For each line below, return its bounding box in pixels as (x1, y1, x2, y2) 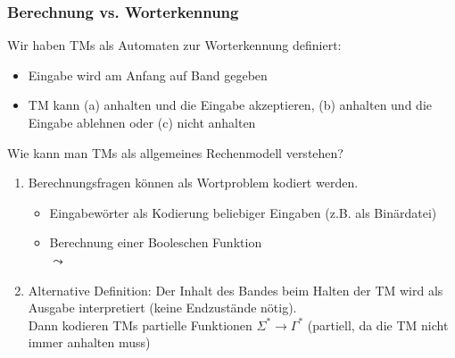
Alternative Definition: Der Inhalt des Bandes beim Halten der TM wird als (28, 280, 443, 299)
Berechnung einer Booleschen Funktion (49, 233, 262, 252)
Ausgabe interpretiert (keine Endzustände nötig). (28, 298, 297, 317)
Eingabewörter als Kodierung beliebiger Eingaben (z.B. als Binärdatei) (49, 203, 437, 221)
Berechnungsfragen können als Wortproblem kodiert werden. (28, 173, 359, 192)
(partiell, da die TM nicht (307, 315, 449, 334)
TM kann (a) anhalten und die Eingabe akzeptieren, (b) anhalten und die (28, 96, 432, 114)
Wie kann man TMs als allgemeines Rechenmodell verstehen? (7, 143, 343, 162)
